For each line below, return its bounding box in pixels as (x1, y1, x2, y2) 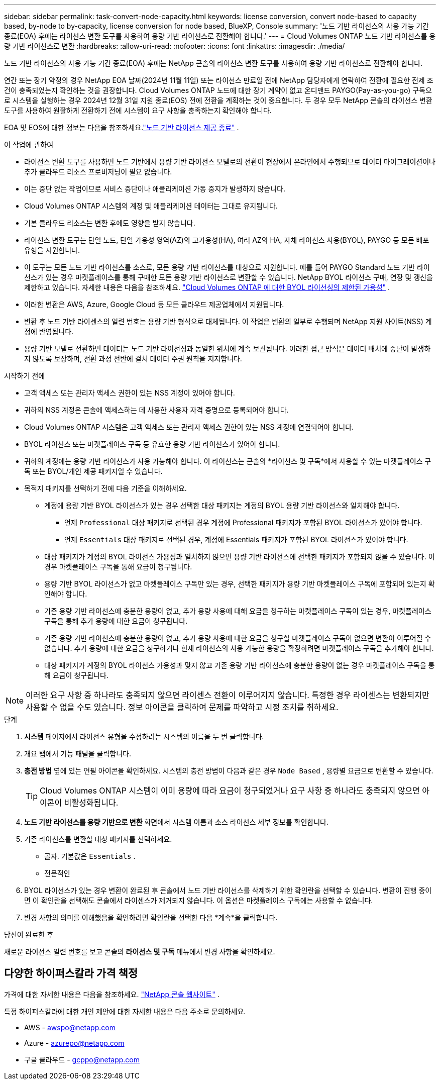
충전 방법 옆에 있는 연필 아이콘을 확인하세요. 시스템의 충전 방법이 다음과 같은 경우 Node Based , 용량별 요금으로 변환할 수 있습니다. (24, 766, 433, 775)
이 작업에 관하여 (4, 140, 54, 149)
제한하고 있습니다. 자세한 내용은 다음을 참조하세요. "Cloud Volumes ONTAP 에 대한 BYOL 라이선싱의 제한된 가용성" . (24, 283, 390, 291)
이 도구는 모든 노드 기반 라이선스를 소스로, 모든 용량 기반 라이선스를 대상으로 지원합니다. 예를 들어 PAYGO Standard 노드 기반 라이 (24, 263, 430, 271)
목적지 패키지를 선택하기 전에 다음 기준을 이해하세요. (24, 484, 187, 492)
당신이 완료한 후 (4, 930, 54, 939)
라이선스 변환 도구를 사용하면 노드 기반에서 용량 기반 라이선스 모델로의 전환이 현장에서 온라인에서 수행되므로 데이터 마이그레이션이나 (24, 157, 435, 166)
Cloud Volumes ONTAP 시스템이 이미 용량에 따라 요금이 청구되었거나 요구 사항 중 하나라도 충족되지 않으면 (40, 785, 420, 796)
